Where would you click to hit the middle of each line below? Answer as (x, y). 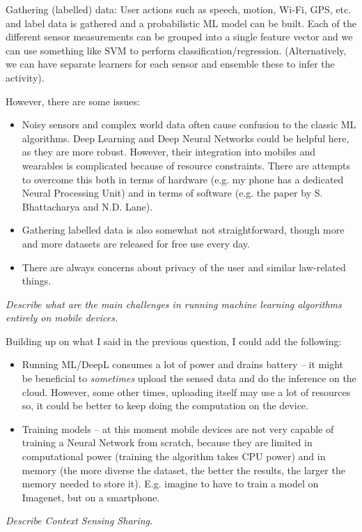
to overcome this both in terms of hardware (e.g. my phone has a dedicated (183, 179)
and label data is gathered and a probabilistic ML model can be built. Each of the (181, 23)
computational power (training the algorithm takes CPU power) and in (174, 456)
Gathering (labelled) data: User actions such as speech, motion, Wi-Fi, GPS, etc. (179, 9)
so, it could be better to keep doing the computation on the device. (165, 405)
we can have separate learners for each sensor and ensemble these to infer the (170, 64)
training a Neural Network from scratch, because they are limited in (167, 442)
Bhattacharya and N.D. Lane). (87, 206)
